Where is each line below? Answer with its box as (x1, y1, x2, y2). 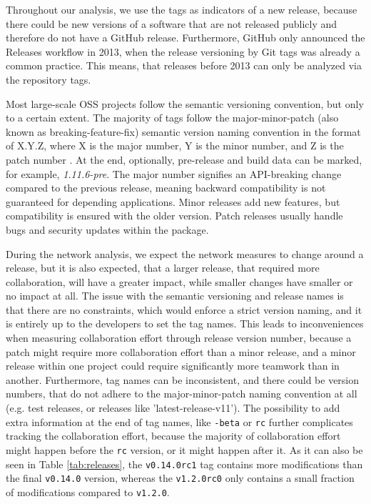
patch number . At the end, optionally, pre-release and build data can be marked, (6, 152, 362, 167)
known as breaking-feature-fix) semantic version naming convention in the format (6, 124, 361, 139)
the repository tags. (6, 71, 91, 87)
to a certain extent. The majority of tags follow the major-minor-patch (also (6, 110, 339, 125)
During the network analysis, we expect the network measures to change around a (6, 246, 364, 261)
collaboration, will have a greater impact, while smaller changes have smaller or (6, 274, 353, 289)
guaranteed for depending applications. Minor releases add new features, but (6, 194, 340, 209)
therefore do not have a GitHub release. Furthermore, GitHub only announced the (6, 30, 365, 45)
